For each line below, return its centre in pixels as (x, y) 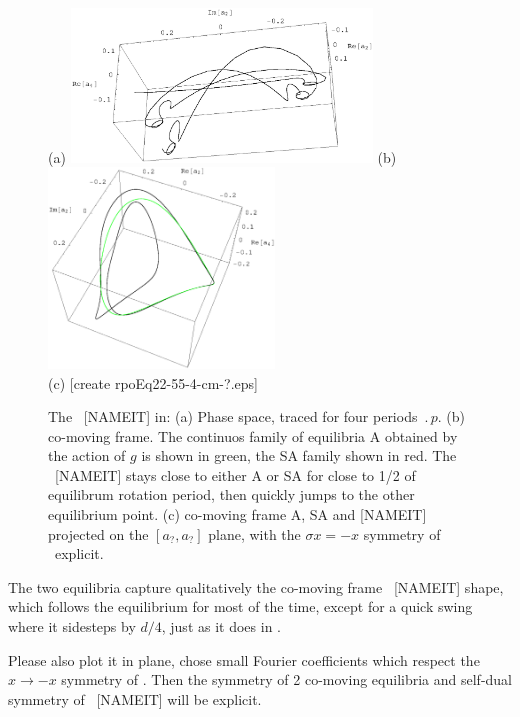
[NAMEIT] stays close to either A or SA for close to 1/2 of (235, 474)
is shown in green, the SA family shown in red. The (299, 455)
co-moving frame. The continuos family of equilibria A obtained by (253, 435)
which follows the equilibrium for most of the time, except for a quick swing (240, 606)
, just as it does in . (221, 626)
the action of (87, 455)
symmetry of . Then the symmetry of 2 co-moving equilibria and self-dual (287, 679)
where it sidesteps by (72, 626)
